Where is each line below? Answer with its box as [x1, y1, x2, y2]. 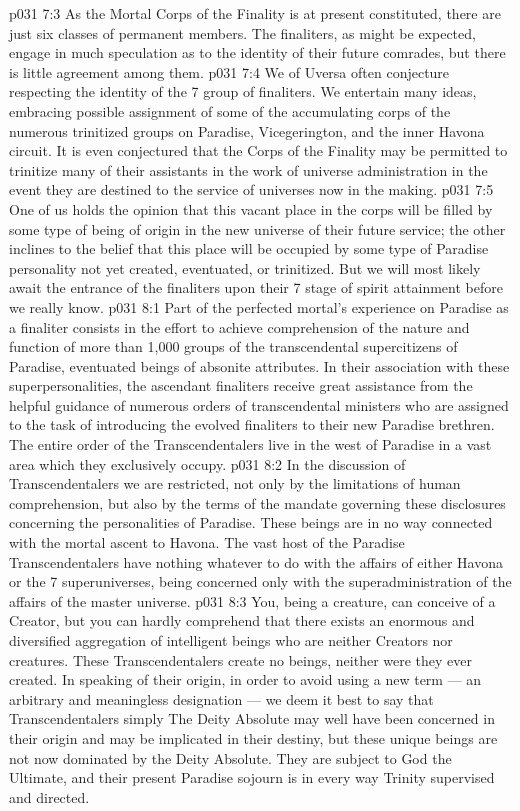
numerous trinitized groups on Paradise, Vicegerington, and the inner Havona [9, 120, 485, 141]
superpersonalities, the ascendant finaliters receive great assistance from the [9, 375, 473, 396]
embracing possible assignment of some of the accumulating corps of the [9, 100, 451, 121]
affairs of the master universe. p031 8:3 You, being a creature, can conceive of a [9, 590, 496, 611]
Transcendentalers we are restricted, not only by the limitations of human [9, 473, 461, 494]
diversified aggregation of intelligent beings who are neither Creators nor [9, 630, 453, 650]
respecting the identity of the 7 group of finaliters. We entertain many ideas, [9, 81, 477, 102]
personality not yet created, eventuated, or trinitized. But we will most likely [9, 257, 481, 278]
